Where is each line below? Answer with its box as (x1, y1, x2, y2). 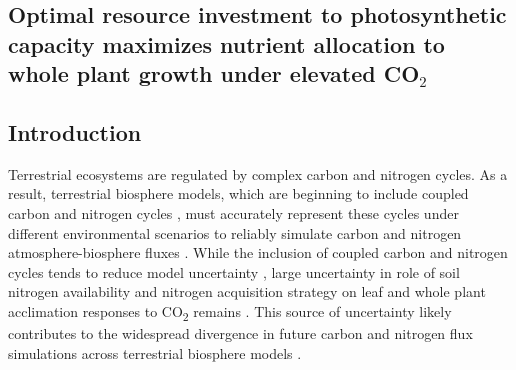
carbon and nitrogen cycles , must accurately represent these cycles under (8, 202, 459, 223)
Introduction (8, 116, 142, 147)
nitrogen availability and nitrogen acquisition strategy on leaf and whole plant (8, 281, 486, 302)
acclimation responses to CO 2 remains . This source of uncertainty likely (8, 300, 452, 324)
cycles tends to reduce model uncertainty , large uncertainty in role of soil (8, 261, 460, 282)
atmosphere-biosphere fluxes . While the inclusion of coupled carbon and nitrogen (8, 242, 508, 263)
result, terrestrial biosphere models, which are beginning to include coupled (8, 183, 469, 204)
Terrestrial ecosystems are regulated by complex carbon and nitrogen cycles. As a (8, 163, 508, 184)
